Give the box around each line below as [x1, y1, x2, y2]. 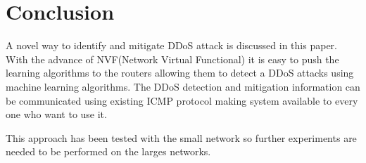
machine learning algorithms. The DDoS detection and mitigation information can [6, 79, 360, 93]
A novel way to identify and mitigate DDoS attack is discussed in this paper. [6, 38, 337, 53]
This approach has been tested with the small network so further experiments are [6, 130, 357, 145]
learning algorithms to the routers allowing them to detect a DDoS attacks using [6, 65, 354, 80]
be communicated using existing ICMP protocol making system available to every [6, 93, 358, 107]
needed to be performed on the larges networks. [6, 144, 211, 159]
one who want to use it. [6, 107, 107, 122]
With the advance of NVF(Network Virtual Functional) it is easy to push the [6, 51, 339, 66]
